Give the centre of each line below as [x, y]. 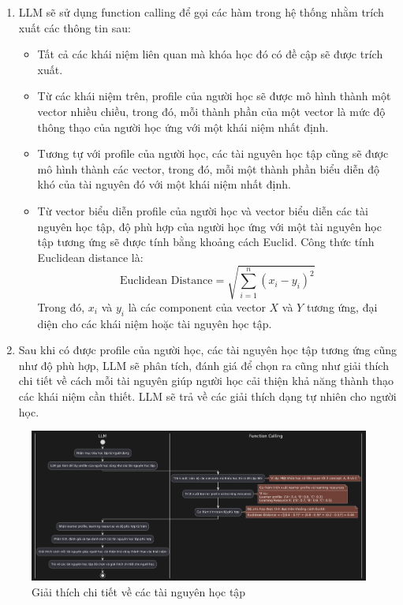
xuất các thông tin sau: [75, 27]
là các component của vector [197, 306]
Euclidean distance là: [90, 257]
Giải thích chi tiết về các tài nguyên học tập [139, 591]
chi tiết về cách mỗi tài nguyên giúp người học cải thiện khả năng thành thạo [206, 381]
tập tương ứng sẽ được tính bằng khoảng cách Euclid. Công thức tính [206, 242]
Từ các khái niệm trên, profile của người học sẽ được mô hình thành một [214, 96]
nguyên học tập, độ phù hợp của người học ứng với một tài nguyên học [209, 226]
